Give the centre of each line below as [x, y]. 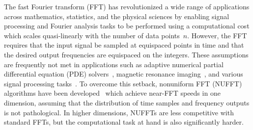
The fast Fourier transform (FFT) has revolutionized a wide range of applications [127, 6]
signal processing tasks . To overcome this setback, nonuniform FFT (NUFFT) [123, 83]
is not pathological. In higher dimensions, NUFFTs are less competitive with [119, 112]
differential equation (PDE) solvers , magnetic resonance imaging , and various [124, 74]
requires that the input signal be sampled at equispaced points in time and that [124, 45]
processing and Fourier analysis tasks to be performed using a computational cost [127, 26]
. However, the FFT [217, 35]
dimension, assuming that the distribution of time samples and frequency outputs [127, 102]
